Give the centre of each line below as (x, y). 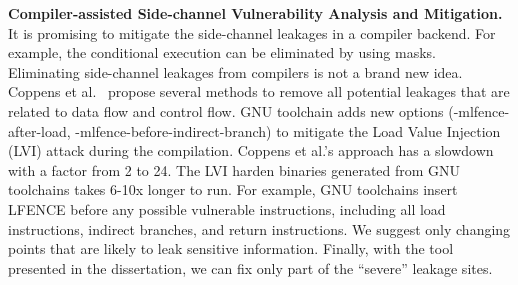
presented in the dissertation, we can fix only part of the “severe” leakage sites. (250, 267)
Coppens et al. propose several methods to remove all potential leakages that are (259, 91)
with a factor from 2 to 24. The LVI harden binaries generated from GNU (234, 169)
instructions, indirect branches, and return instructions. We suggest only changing (259, 228)
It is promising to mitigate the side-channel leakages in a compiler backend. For (252, 32)
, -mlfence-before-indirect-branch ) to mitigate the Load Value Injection (283, 130)
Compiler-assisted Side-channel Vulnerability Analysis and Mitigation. (255, 13)
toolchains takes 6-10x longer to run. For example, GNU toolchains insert (233, 189)
